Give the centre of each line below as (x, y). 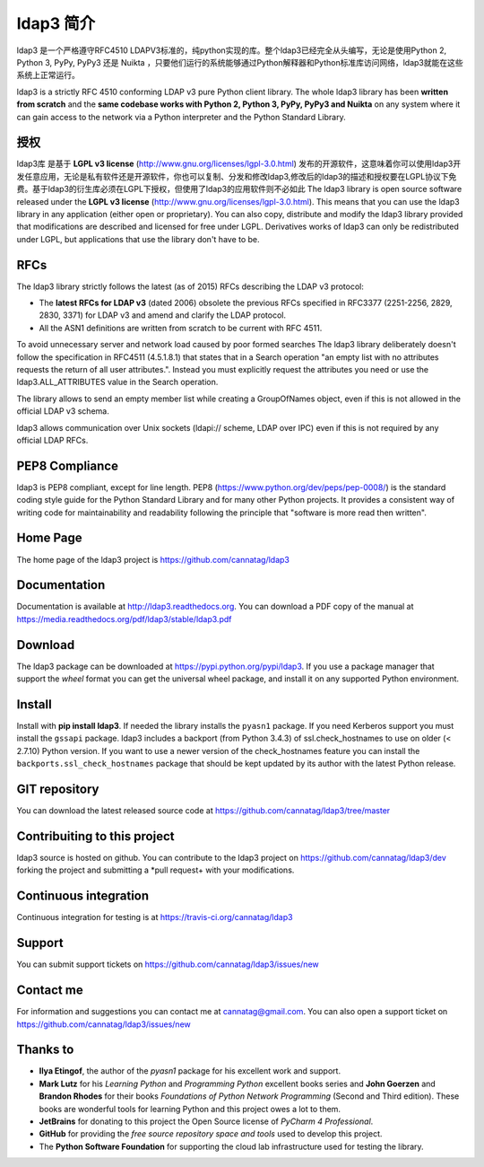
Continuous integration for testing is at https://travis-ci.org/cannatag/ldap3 (155, 917)
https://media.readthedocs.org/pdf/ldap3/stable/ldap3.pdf (124, 619)
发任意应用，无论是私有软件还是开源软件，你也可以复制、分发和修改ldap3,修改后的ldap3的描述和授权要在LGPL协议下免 (237, 176)
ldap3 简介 (56, 23)
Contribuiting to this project (95, 836)
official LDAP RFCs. (52, 440)
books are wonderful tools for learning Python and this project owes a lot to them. (190, 1109)
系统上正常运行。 (48, 75)
